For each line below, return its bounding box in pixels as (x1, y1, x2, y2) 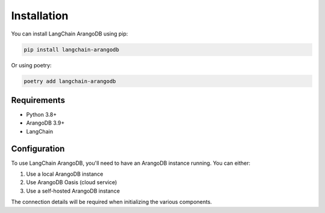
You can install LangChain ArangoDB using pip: (11, 30, 128, 37)
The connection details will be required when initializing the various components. (11, 199, 212, 206)
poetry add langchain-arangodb (23, 78, 117, 84)
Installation (11, 9, 69, 22)
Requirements (11, 95, 66, 105)
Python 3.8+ (26, 111, 57, 118)
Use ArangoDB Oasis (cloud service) (26, 179, 117, 186)
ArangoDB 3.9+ (26, 119, 65, 126)
